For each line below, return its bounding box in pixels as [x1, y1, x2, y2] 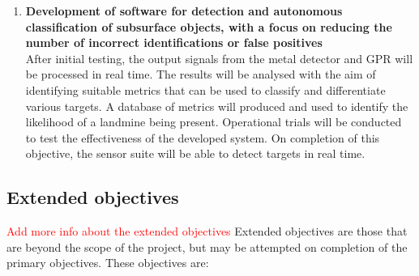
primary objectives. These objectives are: [6, 254, 209, 271]
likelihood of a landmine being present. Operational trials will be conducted [25, 113, 402, 130]
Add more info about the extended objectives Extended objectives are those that [6, 223, 408, 240]
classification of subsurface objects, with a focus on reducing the [25, 18, 392, 35]
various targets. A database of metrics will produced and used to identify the [25, 97, 408, 114]
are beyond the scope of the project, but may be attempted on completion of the [6, 238, 408, 255]
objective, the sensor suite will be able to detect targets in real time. [25, 145, 366, 162]
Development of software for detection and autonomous [25, 2, 343, 19]
